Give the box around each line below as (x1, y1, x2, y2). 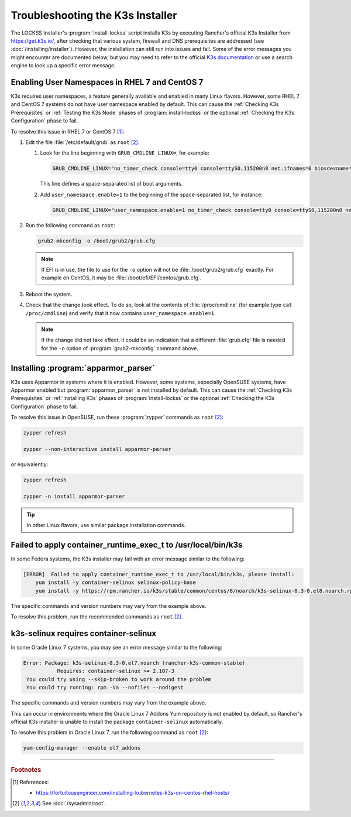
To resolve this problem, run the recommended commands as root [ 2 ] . (11, 613, 183, 620)
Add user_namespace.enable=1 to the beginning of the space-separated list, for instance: (40, 191, 263, 198)
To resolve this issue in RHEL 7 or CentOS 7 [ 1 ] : (11, 128, 125, 135)
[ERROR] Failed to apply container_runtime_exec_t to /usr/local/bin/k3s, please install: (23, 571, 295, 578)
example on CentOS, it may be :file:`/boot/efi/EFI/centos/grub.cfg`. (41, 274, 202, 281)
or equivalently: (11, 461, 49, 468)
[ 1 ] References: (12, 778, 49, 785)
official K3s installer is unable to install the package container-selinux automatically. (11, 718, 223, 726)
